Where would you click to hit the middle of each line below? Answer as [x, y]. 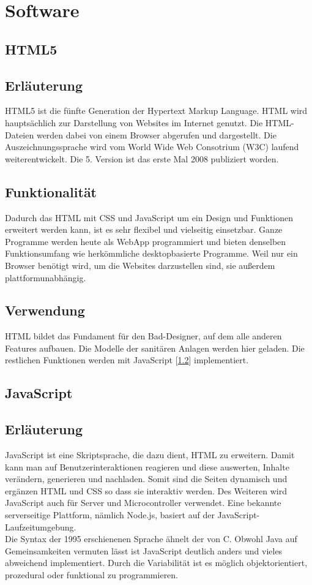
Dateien [20, 134]
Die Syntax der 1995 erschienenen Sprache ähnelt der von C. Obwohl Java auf [151, 539]
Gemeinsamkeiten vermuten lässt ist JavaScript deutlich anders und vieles [144, 550]
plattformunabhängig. [46, 277]
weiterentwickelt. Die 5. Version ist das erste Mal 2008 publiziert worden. [142, 158]
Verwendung [45, 310]
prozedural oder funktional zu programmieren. [92, 575]
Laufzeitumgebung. [41, 526]
